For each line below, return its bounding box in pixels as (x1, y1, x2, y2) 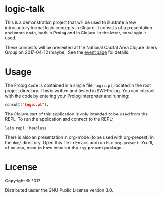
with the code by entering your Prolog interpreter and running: (5, 93, 130, 98)
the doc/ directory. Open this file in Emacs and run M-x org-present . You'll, (5, 139, 154, 145)
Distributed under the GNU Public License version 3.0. (5, 187, 113, 193)
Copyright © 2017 (5, 178, 41, 183)
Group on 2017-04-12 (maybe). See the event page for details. (5, 49, 130, 55)
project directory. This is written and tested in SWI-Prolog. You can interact (5, 87, 155, 93)
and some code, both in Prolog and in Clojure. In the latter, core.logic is (5, 30, 147, 35)
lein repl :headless (5, 125, 47, 131)
